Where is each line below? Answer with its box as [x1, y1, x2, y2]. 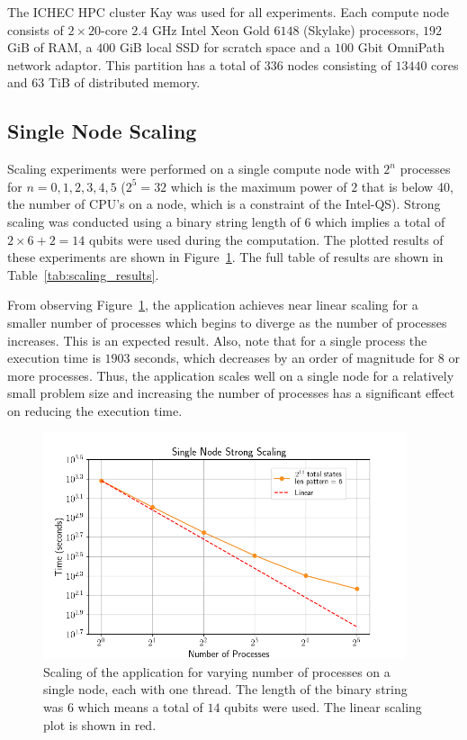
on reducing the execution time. [7, 401, 183, 420]
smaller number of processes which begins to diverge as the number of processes [7, 312, 447, 331]
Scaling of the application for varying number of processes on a [43, 662, 391, 681]
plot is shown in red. [43, 715, 157, 734]
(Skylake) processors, [303, 20, 419, 39]
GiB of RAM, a [7, 38, 93, 57]
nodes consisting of [287, 55, 391, 74]
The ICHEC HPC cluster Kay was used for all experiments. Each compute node [7, 3, 449, 21]
